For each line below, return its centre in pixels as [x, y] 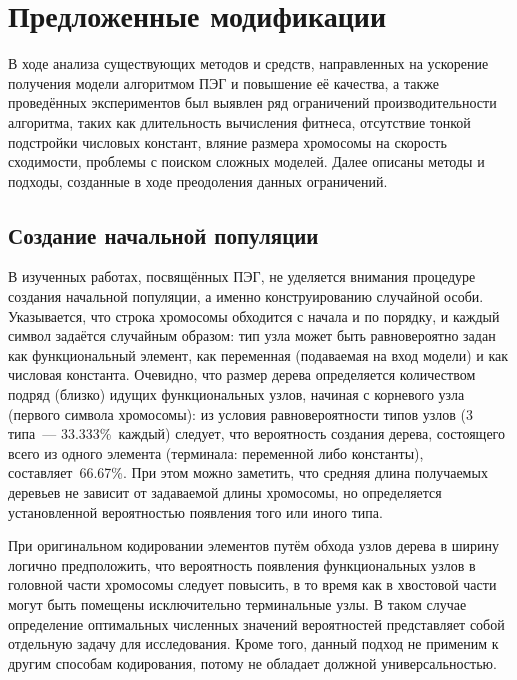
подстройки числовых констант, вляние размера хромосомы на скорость [227, 141]
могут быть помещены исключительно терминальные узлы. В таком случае [237, 603]
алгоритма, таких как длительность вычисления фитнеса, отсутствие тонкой [239, 121]
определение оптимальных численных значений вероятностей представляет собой [256, 623]
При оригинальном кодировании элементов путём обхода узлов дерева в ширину [253, 545]
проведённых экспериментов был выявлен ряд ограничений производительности [252, 102]
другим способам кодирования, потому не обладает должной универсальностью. [252, 662]
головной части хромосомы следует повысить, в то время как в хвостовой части [252, 584]
